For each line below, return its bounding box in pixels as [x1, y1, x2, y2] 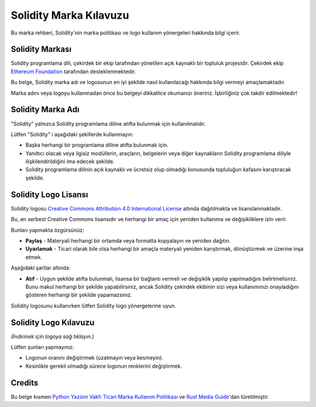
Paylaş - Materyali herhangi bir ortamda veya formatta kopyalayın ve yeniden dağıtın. [25, 237, 231, 244]
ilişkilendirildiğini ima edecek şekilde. [25, 158, 115, 165]
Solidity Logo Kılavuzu [11, 318, 95, 327]
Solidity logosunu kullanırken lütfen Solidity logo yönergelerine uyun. [11, 302, 177, 309]
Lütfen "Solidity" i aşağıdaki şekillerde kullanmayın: [11, 130, 134, 137]
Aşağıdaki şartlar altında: [11, 264, 71, 271]
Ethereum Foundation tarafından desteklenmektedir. [11, 68, 136, 75]
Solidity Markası [11, 44, 72, 54]
